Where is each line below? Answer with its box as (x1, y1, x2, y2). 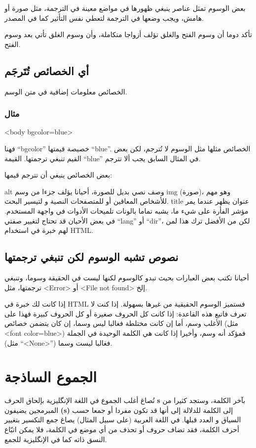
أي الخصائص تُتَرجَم (4, 63, 89, 78)
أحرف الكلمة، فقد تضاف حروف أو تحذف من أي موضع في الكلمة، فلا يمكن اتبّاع (4, 424, 239, 434)
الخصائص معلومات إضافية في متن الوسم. (4, 86, 127, 96)
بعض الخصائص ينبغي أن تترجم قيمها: (4, 170, 112, 180)
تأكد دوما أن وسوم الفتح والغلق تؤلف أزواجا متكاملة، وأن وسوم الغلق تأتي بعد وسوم (4, 29, 252, 40)
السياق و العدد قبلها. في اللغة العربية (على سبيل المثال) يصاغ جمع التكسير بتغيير (4, 414, 241, 425)
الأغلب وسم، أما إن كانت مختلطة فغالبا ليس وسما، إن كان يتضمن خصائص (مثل (4, 318, 238, 328)
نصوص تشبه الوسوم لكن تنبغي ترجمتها (4, 249, 179, 265)
